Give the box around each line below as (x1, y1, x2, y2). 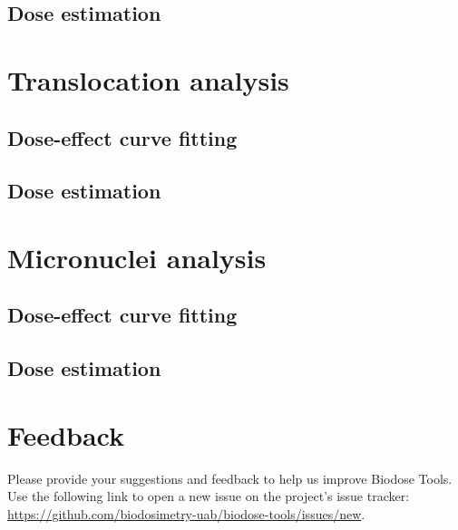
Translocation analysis (7, 61, 289, 98)
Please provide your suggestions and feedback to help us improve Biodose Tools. (7, 468, 453, 487)
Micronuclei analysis (7, 238, 267, 275)
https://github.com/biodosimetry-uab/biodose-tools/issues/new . (7, 504, 365, 523)
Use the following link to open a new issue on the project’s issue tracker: (7, 487, 410, 506)
